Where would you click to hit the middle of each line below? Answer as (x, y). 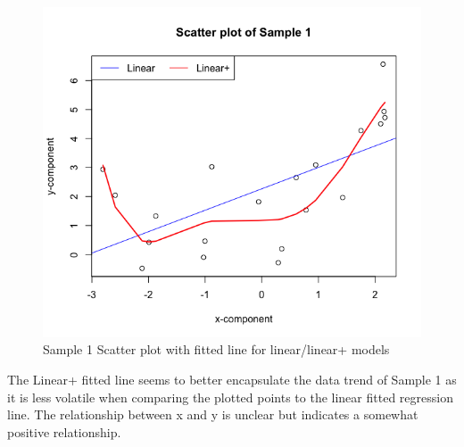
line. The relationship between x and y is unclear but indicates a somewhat (213, 414)
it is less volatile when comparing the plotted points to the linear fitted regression (230, 397)
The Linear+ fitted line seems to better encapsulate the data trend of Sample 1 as (232, 379)
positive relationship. (64, 431)
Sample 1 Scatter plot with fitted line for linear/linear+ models (216, 349)
